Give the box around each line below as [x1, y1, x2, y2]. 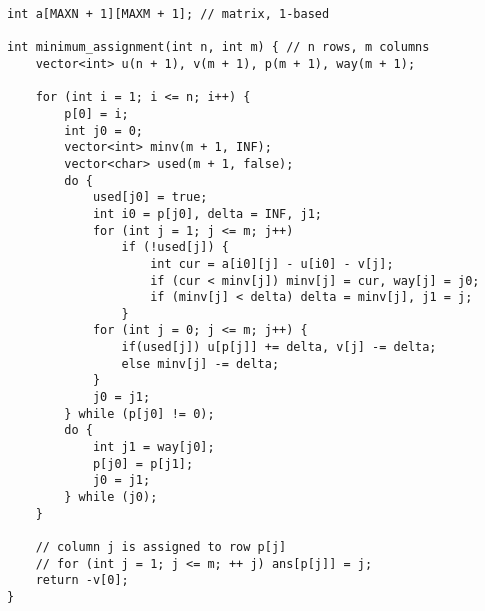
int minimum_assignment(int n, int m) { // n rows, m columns [7, 40, 430, 55]
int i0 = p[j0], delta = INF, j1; [92, 206, 322, 221]
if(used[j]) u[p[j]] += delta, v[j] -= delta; [121, 340, 437, 355]
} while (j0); [64, 490, 158, 505]
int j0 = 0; [64, 123, 144, 138]
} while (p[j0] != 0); [64, 406, 215, 421]
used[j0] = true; [92, 190, 208, 205]
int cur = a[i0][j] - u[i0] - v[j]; [150, 256, 394, 271]
